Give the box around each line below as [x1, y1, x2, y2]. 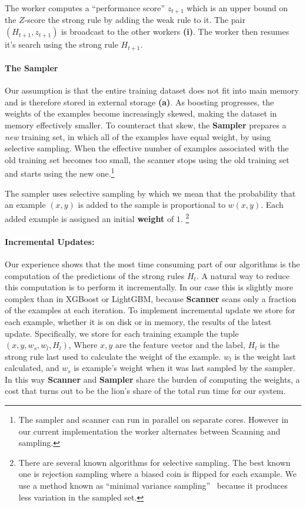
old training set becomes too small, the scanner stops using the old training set [5, 153, 290, 165]
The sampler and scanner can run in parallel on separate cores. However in [18, 413, 289, 426]
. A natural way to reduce [196, 269, 290, 281]
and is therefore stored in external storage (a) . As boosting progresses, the [5, 95, 274, 108]
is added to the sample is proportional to [78, 198, 225, 211]
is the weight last [234, 350, 296, 362]
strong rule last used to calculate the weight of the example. [5, 350, 221, 362]
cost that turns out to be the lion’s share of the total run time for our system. [5, 385, 286, 397]
